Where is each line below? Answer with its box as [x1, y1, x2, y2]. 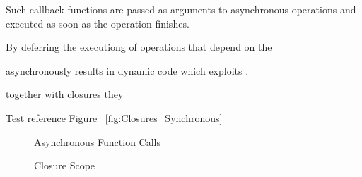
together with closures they [6, 87, 124, 102]
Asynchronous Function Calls [34, 134, 160, 149]
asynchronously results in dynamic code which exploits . [6, 63, 249, 78]
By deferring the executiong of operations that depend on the [6, 39, 272, 54]
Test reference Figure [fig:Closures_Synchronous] [6, 110, 223, 125]
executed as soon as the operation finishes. [6, 16, 189, 30]
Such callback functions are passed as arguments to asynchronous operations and [6, 2, 356, 16]
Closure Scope [34, 158, 95, 173]
